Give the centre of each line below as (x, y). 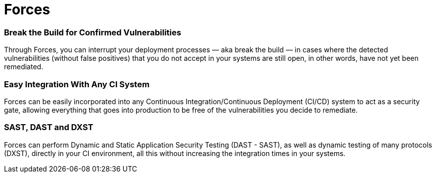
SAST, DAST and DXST (49, 127)
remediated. (24, 67)
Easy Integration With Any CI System (77, 84)
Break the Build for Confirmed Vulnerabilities (93, 32)
